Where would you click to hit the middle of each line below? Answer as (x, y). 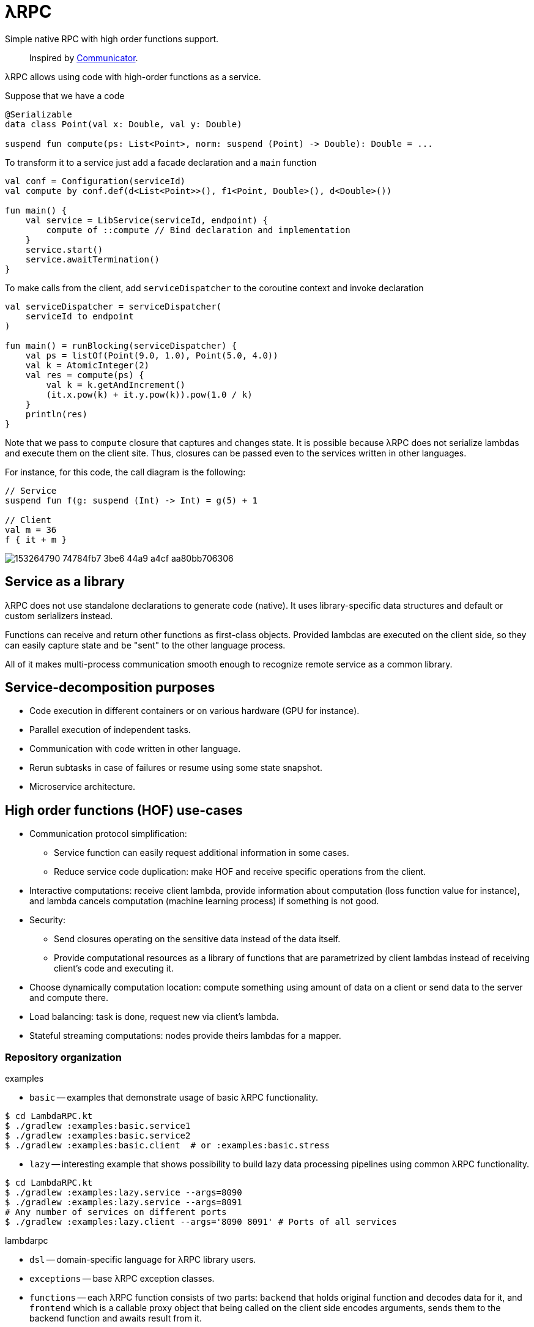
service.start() (64, 249)
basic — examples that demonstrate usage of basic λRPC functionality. (174, 1098)
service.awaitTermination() (92, 259)
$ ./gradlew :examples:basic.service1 (98, 1126)
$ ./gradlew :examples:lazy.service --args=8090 (124, 1193)
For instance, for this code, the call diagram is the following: (125, 472)
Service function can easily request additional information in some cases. (202, 853)
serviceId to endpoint (80, 316)
